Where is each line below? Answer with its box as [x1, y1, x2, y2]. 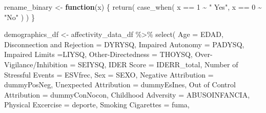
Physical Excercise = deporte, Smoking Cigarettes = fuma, [4, 99, 190, 110]
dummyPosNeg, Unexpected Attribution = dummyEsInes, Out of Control [4, 79, 236, 90]
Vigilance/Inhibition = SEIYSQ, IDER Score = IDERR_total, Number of [4, 59, 238, 69]
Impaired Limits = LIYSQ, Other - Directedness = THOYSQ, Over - [4, 49, 213, 60]
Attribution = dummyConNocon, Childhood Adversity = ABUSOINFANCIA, [4, 89, 250, 100]
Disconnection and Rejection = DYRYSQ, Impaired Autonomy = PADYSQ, [4, 39, 244, 49]
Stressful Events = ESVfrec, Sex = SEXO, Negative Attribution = [4, 69, 214, 80]
